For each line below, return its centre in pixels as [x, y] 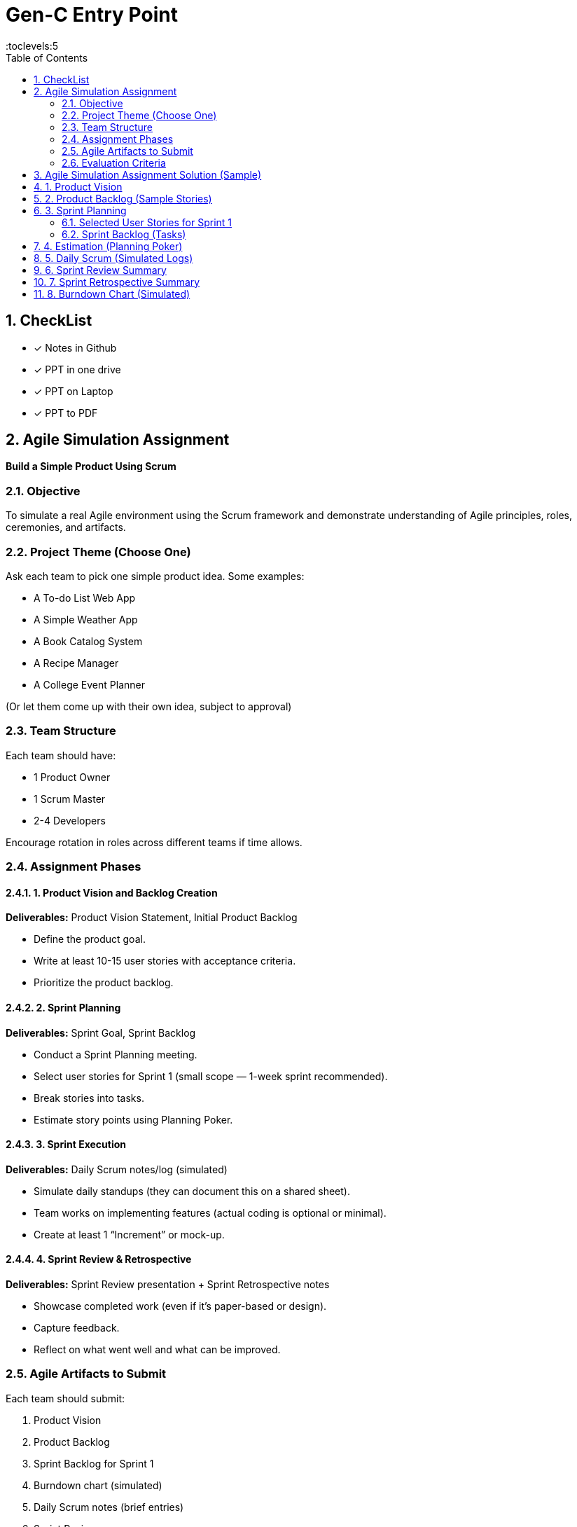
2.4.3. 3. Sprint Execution [66, 1145]
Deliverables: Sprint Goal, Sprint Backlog [101, 1032]
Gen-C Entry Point [92, 15]
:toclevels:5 [32, 46]
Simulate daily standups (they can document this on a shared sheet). [192, 1191]
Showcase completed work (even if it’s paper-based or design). [180, 1306]
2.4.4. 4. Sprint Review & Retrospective [99, 1259]
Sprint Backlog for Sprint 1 [94, 1463]
